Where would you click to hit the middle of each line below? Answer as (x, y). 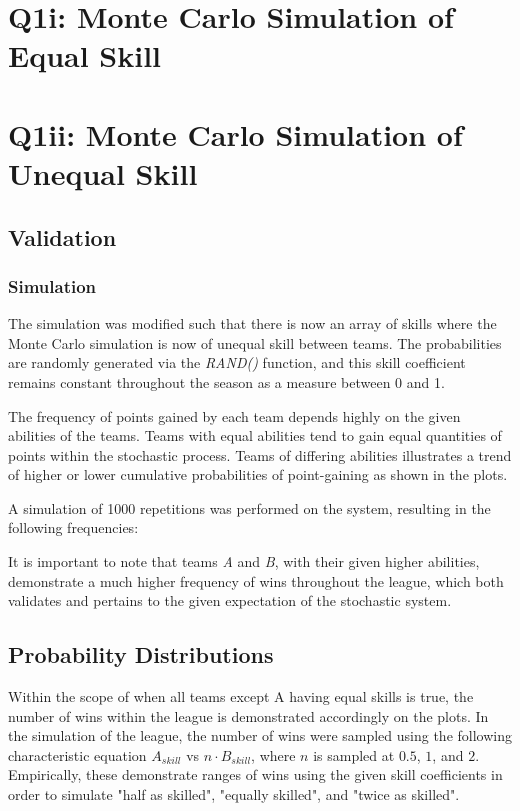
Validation (62, 236)
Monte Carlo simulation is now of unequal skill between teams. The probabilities (255, 342)
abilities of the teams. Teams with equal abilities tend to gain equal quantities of (255, 435)
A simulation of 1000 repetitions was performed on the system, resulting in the (249, 507)
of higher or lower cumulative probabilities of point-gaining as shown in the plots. (258, 474)
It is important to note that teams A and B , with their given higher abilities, (244, 561)
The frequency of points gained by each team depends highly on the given (234, 415)
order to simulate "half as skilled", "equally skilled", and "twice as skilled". (234, 794)
